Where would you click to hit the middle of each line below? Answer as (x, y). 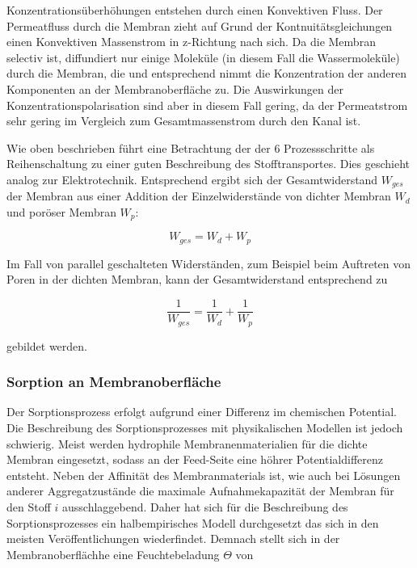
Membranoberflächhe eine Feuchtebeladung (113, 554)
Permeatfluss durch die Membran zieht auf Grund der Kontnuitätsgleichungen (200, 25)
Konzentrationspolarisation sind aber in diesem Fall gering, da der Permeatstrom (207, 105)
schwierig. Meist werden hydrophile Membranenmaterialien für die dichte (187, 443)
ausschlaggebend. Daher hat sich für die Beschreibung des (205, 506)
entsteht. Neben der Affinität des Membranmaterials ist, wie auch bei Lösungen (204, 475)
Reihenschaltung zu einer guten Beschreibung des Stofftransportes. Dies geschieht (208, 164)
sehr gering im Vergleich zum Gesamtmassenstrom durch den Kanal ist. (184, 121)
